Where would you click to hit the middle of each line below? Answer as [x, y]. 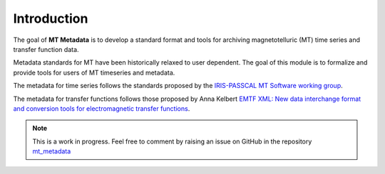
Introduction [51, 18]
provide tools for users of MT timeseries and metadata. [94, 72]
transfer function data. [46, 49]
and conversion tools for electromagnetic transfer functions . [102, 108]
